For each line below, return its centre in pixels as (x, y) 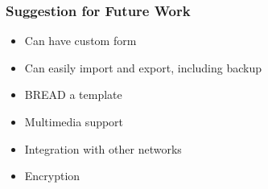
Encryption (52, 176)
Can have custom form (80, 41)
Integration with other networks (103, 148)
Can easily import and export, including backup (143, 67)
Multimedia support (74, 121)
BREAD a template (73, 94)
